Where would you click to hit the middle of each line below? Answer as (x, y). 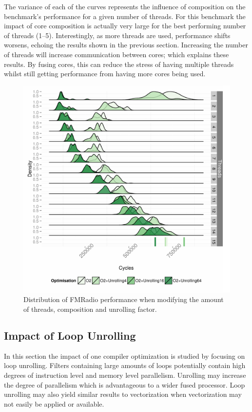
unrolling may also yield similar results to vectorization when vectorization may (123, 394)
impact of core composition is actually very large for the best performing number (125, 26)
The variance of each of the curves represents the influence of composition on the (125, 6)
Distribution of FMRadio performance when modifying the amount (124, 299)
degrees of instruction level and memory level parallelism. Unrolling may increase (125, 375)
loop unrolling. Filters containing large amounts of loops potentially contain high (125, 365)
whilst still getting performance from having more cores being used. (105, 74)
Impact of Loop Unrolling (70, 335)
